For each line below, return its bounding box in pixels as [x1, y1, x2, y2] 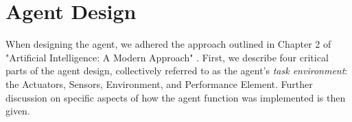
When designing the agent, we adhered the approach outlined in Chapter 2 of [5, 37, 331, 51]
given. [5, 104, 30, 118]
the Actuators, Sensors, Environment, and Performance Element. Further [5, 76, 313, 91]
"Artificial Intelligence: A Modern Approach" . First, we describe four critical [5, 50, 329, 64]
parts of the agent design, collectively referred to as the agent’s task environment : [5, 63, 348, 78]
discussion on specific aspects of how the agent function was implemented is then [5, 90, 346, 104]
